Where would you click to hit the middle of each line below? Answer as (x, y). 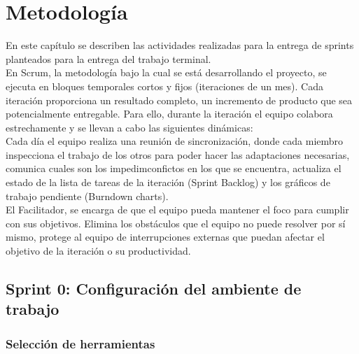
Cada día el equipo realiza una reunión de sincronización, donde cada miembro (175, 141)
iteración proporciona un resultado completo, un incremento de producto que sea (179, 100)
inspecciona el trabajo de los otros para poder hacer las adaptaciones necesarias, (178, 154)
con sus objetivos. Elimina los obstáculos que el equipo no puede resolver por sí (176, 223)
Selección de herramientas (80, 343)
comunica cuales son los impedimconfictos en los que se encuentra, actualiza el (174, 168)
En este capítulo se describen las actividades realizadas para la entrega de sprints (180, 45)
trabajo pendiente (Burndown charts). (87, 196)
